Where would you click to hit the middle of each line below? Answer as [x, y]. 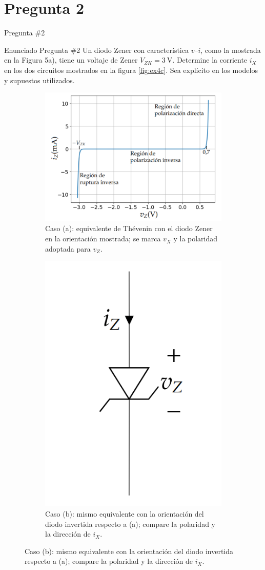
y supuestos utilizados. [39, 80]
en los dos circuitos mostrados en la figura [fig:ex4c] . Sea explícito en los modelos [131, 70]
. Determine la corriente [210, 60]
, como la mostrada [231, 50]
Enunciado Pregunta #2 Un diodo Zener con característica [96, 50]
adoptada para [68, 248]
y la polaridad [196, 239]
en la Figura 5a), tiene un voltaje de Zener [71, 60]
